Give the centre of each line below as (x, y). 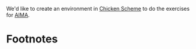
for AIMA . (18, 15)
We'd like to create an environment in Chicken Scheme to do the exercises (98, 9)
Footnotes (32, 39)
